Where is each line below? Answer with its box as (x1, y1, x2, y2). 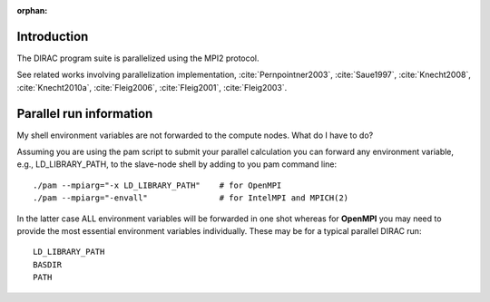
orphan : (16, 5, 48, 15)
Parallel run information (16, 105, 153, 122)
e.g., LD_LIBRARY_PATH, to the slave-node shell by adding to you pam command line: (16, 159, 338, 170)
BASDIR (33, 259, 63, 269)
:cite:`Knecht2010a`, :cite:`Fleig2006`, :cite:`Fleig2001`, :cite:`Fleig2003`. (16, 82, 288, 93)
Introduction (16, 28, 89, 44)
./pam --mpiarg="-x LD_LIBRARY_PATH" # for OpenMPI (33, 180, 282, 190)
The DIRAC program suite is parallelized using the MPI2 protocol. (16, 53, 260, 63)
